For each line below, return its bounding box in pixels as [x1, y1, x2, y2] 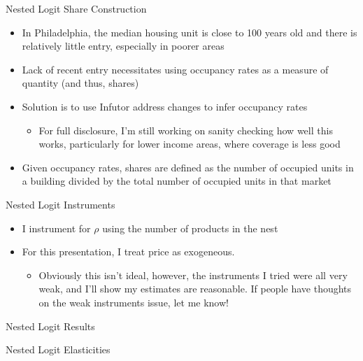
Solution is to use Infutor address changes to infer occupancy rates [22, 99, 308, 113]
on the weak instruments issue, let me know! [38, 295, 229, 309]
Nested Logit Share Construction [6, 1, 147, 15]
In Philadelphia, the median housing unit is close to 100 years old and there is [22, 24, 357, 39]
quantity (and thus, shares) [22, 76, 139, 90]
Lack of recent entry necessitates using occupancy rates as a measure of [22, 62, 329, 76]
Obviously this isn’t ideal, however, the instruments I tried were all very [38, 267, 348, 282]
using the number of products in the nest [102, 220, 278, 235]
